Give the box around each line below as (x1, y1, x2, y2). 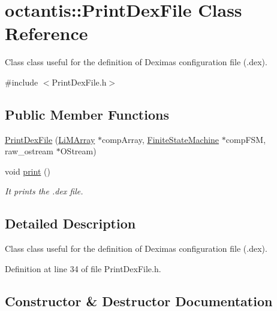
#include (5, 75, 38, 88)
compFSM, (225, 133, 266, 145)
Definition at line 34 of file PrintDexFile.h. (5, 262, 161, 275)
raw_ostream (5, 145, 54, 157)
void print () (5, 164, 50, 177)
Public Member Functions (5, 105, 169, 123)
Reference (5, 21, 88, 45)
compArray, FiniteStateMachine (101, 133, 219, 145)
